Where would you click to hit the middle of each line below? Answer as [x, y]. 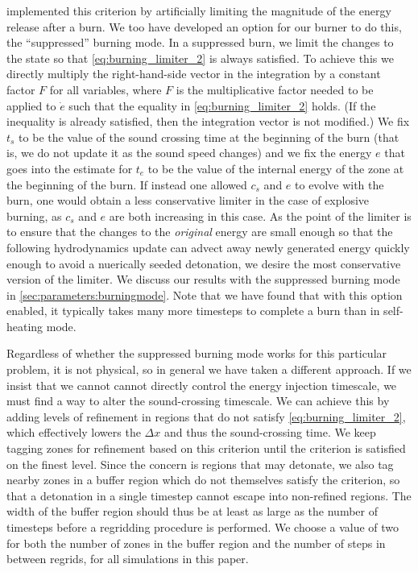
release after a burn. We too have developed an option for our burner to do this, [204, 26]
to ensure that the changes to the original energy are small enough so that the [200, 232]
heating [25, 326]
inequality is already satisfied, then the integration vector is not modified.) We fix [208, 121]
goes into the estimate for [70, 168]
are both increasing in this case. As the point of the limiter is [260, 216]
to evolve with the [339, 184]
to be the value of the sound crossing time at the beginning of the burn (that [209, 137]
